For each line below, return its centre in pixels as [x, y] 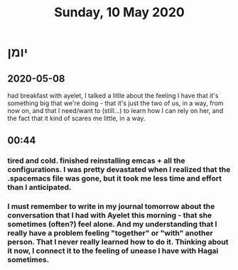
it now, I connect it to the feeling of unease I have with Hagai [113, 251]
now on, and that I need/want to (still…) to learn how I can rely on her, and [115, 110]
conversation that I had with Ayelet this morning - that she [110, 215]
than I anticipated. [39, 188]
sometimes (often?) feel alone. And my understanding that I [112, 225]
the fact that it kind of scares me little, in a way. [76, 118]
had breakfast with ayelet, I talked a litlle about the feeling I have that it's [113, 96]
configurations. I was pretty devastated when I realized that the [119, 170]
